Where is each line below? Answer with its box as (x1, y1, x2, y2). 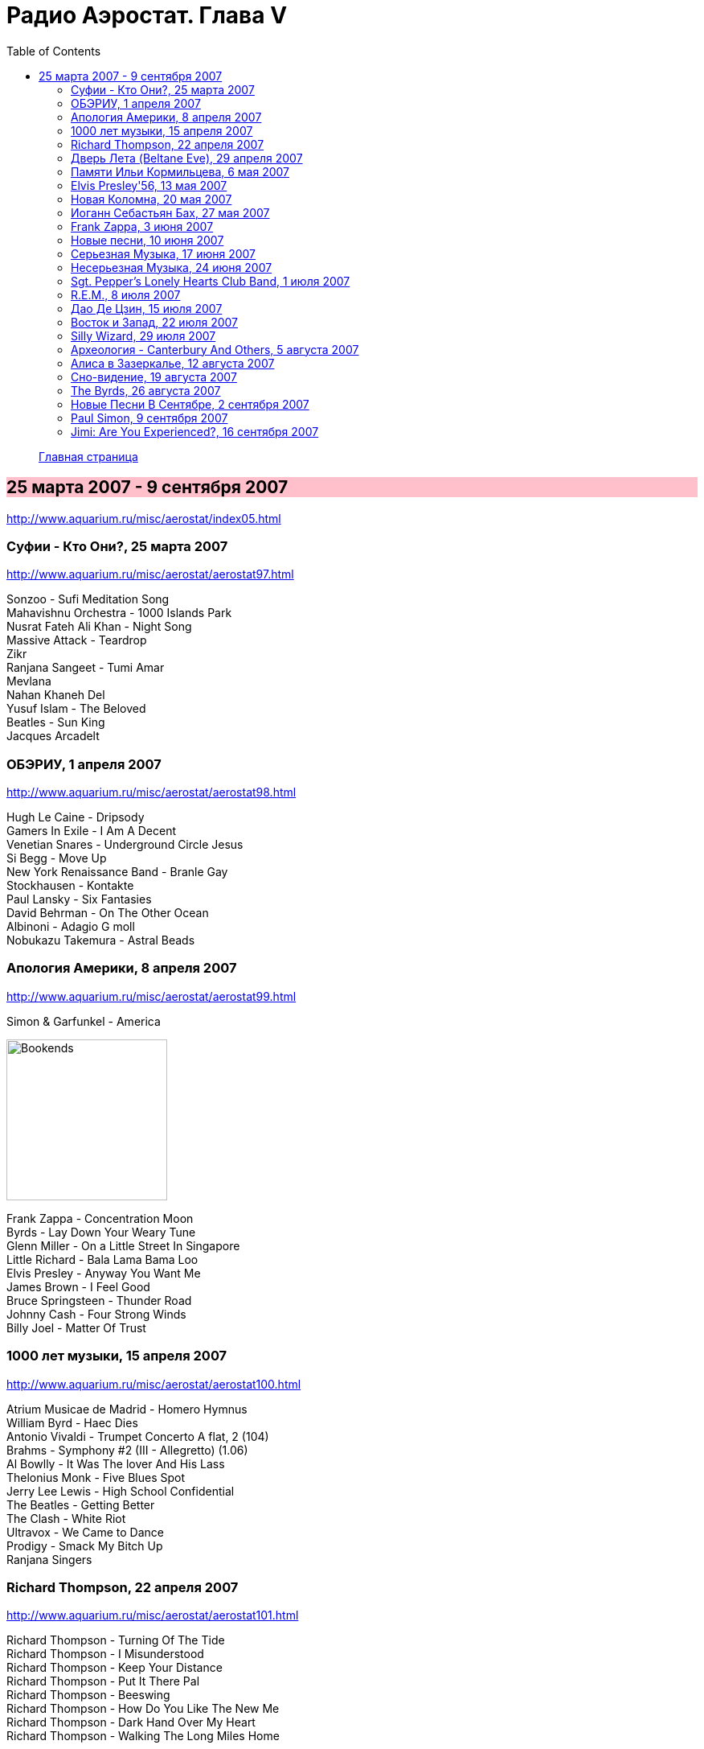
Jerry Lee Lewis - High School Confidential (6, 1484, 235, 1498)
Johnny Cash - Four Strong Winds (6, 1307, 186, 1321)
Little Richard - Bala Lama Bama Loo (6, 1252, 199, 1266)
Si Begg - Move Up (6, 851, 107, 866)
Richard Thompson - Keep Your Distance (6, 1661, 223, 1675)
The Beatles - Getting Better (6, 1497, 155, 1512)
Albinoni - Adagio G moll (6, 920, 135, 934)
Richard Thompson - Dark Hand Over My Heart (6, 1715, 256, 1730)
